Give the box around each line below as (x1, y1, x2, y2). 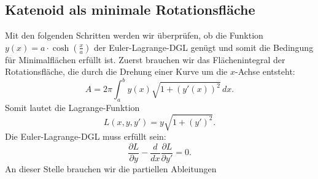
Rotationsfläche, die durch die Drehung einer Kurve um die (5, 65, 228, 78)
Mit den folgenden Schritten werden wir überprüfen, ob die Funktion (5, 29, 263, 42)
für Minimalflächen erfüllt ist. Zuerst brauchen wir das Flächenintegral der (5, 53, 285, 66)
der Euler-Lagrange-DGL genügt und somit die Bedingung (94, 40, 314, 53)
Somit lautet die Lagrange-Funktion (5, 101, 140, 114)
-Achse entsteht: (235, 65, 295, 78)
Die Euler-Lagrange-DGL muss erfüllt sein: (5, 130, 166, 143)
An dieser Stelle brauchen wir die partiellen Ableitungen (5, 162, 217, 175)
